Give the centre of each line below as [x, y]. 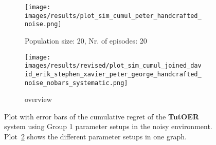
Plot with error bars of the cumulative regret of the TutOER [102, 116]
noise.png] [43, 24]
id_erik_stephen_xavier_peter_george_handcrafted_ [113, 74]
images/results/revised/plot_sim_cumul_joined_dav [113, 66]
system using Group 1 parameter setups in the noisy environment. [108, 126]
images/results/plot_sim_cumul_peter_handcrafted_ [113, 16]
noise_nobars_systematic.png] [76, 83]
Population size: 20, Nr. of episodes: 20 [86, 40]
